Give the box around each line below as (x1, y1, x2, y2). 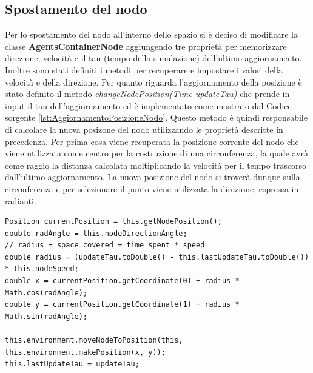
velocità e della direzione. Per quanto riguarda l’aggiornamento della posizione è (5, 75, 302, 88)
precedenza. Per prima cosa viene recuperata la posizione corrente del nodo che (5, 135, 299, 147)
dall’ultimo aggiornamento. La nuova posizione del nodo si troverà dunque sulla (5, 170, 300, 183)
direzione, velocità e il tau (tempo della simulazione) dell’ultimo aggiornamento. (5, 52, 302, 64)
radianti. (5, 194, 36, 207)
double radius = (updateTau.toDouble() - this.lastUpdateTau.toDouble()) (5, 252, 309, 261)
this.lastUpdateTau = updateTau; (5, 360, 140, 369)
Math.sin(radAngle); (5, 312, 88, 321)
